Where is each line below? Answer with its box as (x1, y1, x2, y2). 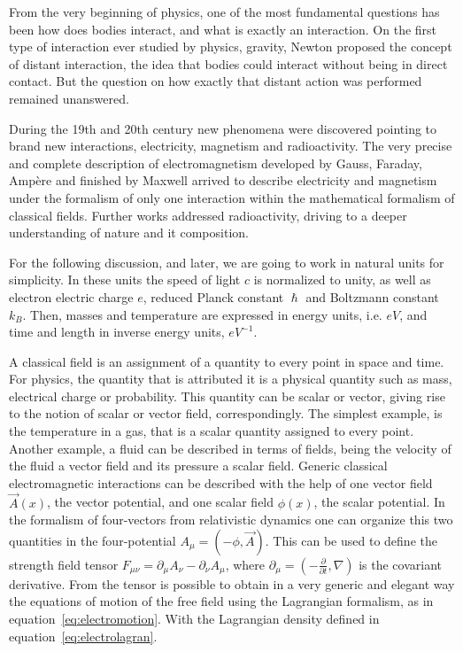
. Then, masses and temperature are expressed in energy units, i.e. (22, 305, 382, 323)
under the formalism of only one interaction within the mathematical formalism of (9, 188, 455, 206)
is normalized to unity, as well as (253, 270, 431, 289)
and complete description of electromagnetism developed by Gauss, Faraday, (9, 153, 422, 172)
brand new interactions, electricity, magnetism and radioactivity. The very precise (9, 136, 452, 155)
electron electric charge (9, 287, 134, 306)
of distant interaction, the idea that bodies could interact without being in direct (9, 54, 448, 73)
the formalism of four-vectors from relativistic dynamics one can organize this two (9, 510, 453, 529)
